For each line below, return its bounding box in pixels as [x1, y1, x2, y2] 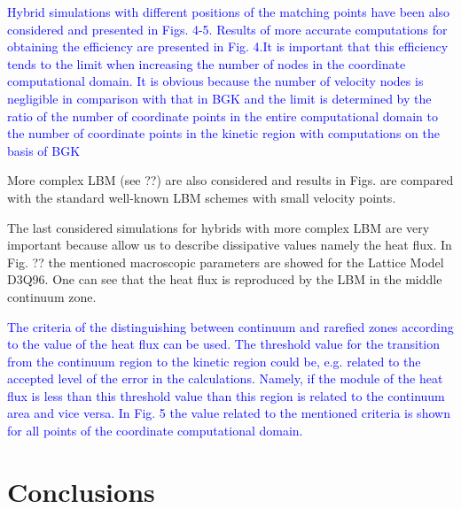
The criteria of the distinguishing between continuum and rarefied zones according [7, 317, 454, 335]
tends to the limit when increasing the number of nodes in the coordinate [7, 54, 406, 73]
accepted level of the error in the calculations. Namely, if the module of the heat [7, 369, 443, 388]
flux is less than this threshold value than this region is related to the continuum [7, 386, 445, 405]
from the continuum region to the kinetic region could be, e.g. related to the [7, 351, 421, 370]
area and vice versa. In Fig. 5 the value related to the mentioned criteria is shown [7, 404, 450, 422]
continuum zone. [7, 287, 97, 305]
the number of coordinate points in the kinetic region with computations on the [7, 124, 440, 143]
